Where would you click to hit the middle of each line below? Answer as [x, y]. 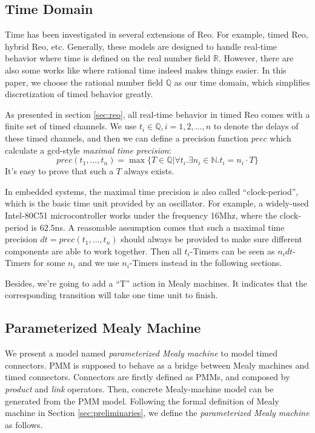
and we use [99, 263]
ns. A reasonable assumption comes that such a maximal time [170, 227]
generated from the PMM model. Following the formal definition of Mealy [142, 401]
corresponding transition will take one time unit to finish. [111, 295]
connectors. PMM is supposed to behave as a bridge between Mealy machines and [157, 365]
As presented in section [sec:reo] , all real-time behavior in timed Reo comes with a [157, 114]
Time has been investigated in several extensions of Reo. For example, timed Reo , [157, 34]
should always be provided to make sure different [212, 239]
